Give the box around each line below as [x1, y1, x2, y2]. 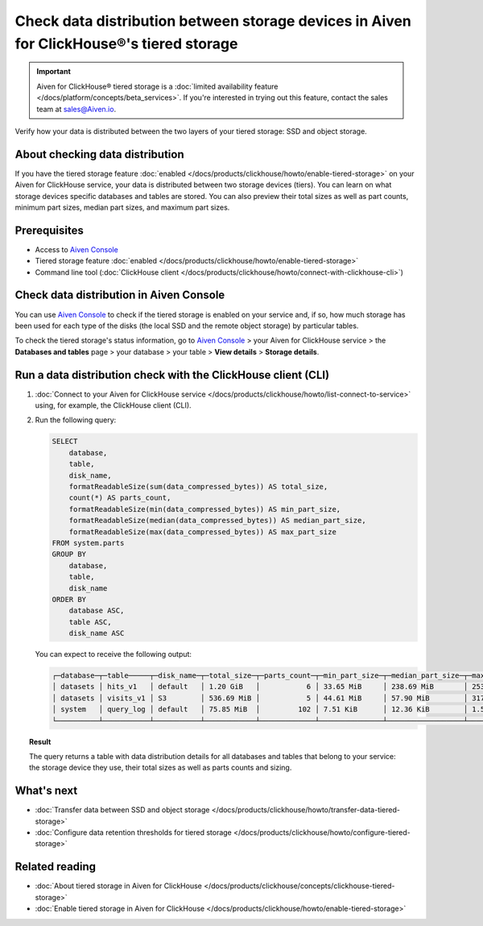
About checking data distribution [14, 147, 184, 161]
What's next [14, 784, 78, 798]
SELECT [52, 437, 78, 446]
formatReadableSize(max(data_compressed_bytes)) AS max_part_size [68, 527, 337, 536]
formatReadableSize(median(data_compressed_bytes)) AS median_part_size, [68, 516, 366, 525]
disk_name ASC [68, 629, 125, 638]
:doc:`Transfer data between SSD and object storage [35, 805, 210, 815]
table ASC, [68, 617, 112, 626]
